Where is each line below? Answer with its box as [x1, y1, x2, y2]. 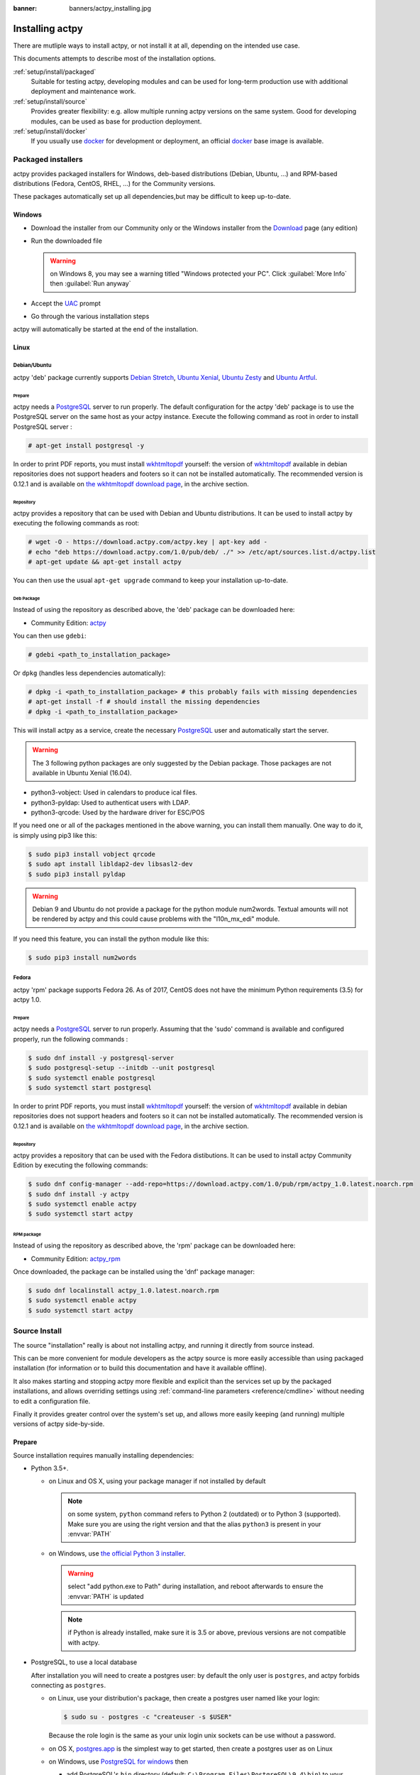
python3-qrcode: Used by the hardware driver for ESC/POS [31, 808, 205, 816]
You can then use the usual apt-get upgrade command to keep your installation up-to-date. [13, 576, 289, 584]
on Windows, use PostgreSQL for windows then [48, 1757, 189, 1766]
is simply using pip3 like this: [13, 831, 97, 839]
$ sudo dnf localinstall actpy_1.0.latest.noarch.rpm [28, 1287, 219, 1295]
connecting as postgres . [31, 1681, 106, 1689]
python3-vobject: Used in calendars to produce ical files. [31, 788, 198, 797]
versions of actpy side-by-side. [13, 1420, 105, 1429]
